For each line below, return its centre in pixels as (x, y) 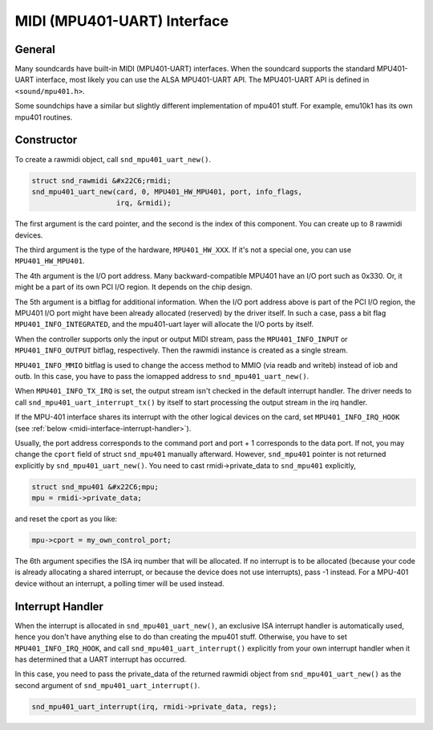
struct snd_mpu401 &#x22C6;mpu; (95, 487)
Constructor (46, 140)
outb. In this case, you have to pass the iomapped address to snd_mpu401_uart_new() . (162, 376)
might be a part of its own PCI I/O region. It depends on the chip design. (134, 287)
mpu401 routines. (44, 117)
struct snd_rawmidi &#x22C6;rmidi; (101, 180)
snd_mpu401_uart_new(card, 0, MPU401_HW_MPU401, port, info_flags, (167, 192)
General (35, 49)
